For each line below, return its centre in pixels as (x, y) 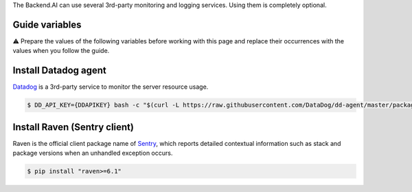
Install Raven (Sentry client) (73, 127)
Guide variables (47, 24)
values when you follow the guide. (61, 51)
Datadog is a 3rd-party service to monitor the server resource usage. (111, 87)
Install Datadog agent (59, 71)
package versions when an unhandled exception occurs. (93, 153)
